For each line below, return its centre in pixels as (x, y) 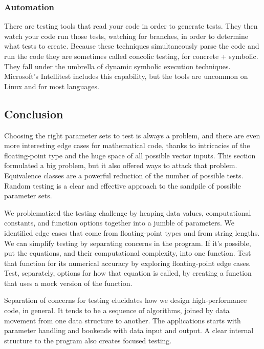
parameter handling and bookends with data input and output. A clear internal (129, 330)
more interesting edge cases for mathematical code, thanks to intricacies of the (127, 145)
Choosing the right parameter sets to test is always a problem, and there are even (132, 135)
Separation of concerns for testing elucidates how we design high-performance (126, 300)
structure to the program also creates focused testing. (88, 340)
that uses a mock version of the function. (68, 283)
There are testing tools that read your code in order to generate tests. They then (131, 26)
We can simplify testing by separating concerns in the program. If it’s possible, (128, 243)
